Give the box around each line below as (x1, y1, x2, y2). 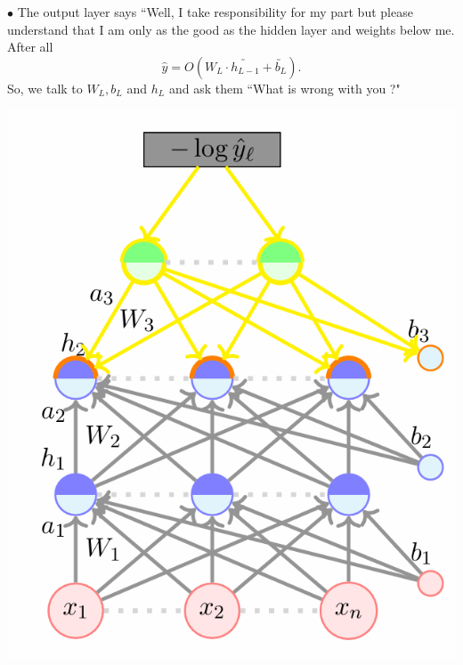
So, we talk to (7, 78, 83, 97)
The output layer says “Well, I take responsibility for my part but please (17, 3, 413, 20)
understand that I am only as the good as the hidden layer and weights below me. (7, 20, 455, 38)
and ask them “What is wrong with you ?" (168, 78, 401, 97)
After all (7, 37, 53, 56)
